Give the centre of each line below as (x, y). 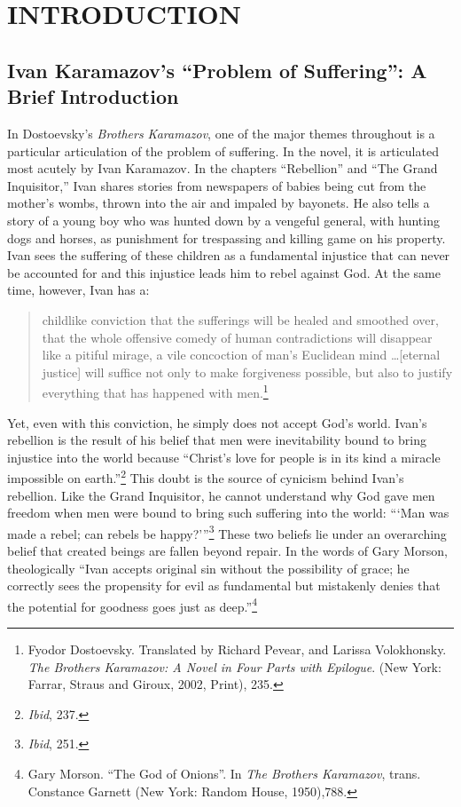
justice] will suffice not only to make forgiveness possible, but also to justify (247, 372)
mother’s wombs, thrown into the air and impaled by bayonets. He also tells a (219, 203)
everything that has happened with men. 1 (155, 391)
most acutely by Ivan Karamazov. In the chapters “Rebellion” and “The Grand (223, 168)
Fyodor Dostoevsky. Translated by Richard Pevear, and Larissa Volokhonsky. (237, 649)
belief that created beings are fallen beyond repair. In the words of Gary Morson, (227, 550)
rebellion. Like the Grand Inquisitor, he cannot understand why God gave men (221, 495)
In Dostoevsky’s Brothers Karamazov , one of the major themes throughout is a (221, 133)
